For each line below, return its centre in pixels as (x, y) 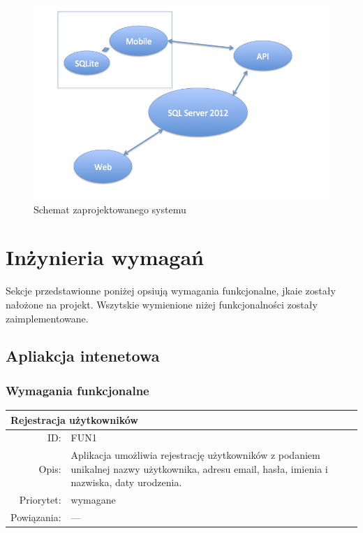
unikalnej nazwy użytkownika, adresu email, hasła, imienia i (199, 468)
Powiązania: (36, 517)
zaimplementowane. (47, 318)
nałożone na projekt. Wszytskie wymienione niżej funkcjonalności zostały (162, 304)
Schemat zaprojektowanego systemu (110, 209)
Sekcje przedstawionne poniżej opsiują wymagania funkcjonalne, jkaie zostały (171, 291)
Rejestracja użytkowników (74, 419)
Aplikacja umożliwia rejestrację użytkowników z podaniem (195, 455)
